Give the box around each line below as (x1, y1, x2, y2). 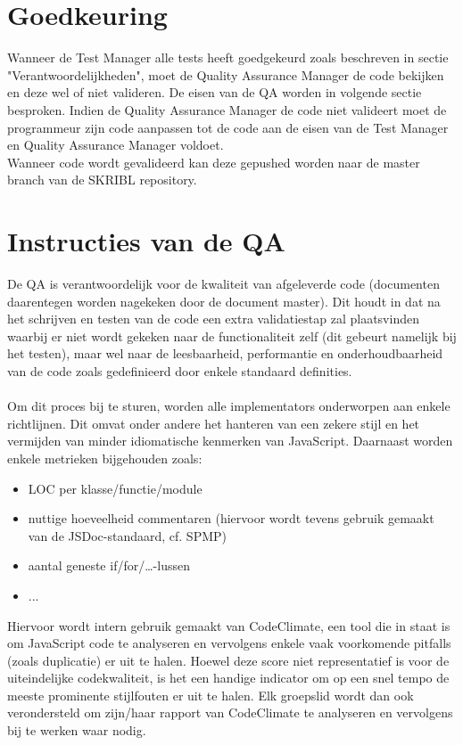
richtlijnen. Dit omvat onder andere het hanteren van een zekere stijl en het (7, 413, 420, 432)
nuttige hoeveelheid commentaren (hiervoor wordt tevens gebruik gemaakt (28, 509, 434, 528)
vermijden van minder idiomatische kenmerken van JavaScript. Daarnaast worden (7, 431, 453, 450)
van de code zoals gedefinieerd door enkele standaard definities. (7, 361, 352, 380)
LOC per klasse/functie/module (28, 479, 203, 497)
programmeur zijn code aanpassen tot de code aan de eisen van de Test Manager (7, 118, 449, 136)
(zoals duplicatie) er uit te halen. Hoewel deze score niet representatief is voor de (7, 651, 450, 669)
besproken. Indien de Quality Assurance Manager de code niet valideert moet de (7, 100, 447, 119)
